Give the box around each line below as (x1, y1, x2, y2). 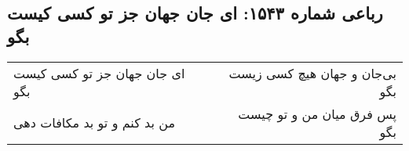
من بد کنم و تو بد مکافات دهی (13, 113, 176, 132)
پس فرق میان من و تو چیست (238, 104, 396, 123)
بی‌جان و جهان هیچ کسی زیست (228, 63, 396, 82)
